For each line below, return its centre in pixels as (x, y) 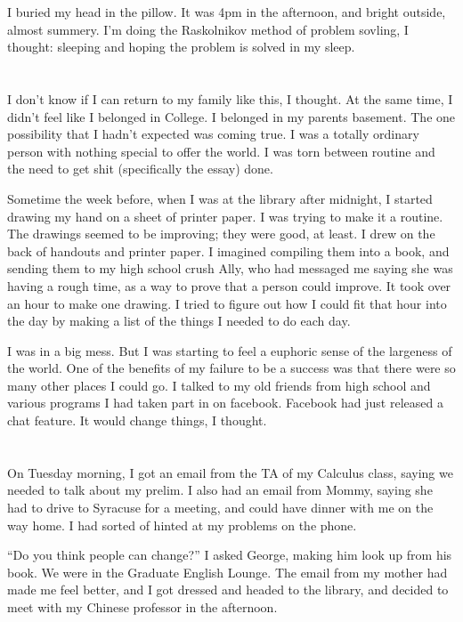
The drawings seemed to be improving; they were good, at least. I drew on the (221, 234)
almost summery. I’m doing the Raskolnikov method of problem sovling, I (208, 29)
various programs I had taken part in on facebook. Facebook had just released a (225, 403)
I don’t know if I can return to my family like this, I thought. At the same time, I (230, 98)
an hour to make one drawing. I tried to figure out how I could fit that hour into (227, 303)
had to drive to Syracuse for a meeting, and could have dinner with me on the (220, 508)
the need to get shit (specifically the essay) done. (140, 169)
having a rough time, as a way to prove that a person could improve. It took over (229, 285)
